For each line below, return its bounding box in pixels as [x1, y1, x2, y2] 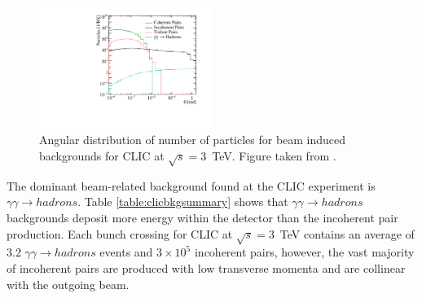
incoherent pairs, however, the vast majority [194, 243, 415, 261]
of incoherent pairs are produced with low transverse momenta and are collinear [7, 259, 406, 276]
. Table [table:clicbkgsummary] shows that [77, 193, 288, 210]
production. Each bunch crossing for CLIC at [7, 225, 233, 242]
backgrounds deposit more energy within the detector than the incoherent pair [7, 208, 398, 226]
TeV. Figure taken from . [212, 147, 336, 164]
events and [99, 243, 153, 261]
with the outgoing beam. [7, 275, 130, 292]
